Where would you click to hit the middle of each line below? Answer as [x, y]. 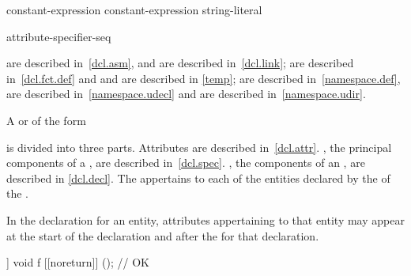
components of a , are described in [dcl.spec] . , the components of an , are [186, 163]
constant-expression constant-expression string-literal [134, 9]
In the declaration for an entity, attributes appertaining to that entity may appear [205, 219]
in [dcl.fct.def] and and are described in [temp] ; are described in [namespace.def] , [204, 78]
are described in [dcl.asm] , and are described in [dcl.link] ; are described [180, 63]
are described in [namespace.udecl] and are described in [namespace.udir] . [186, 94]
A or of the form [46, 120]
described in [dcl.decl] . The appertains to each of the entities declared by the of [198, 178]
